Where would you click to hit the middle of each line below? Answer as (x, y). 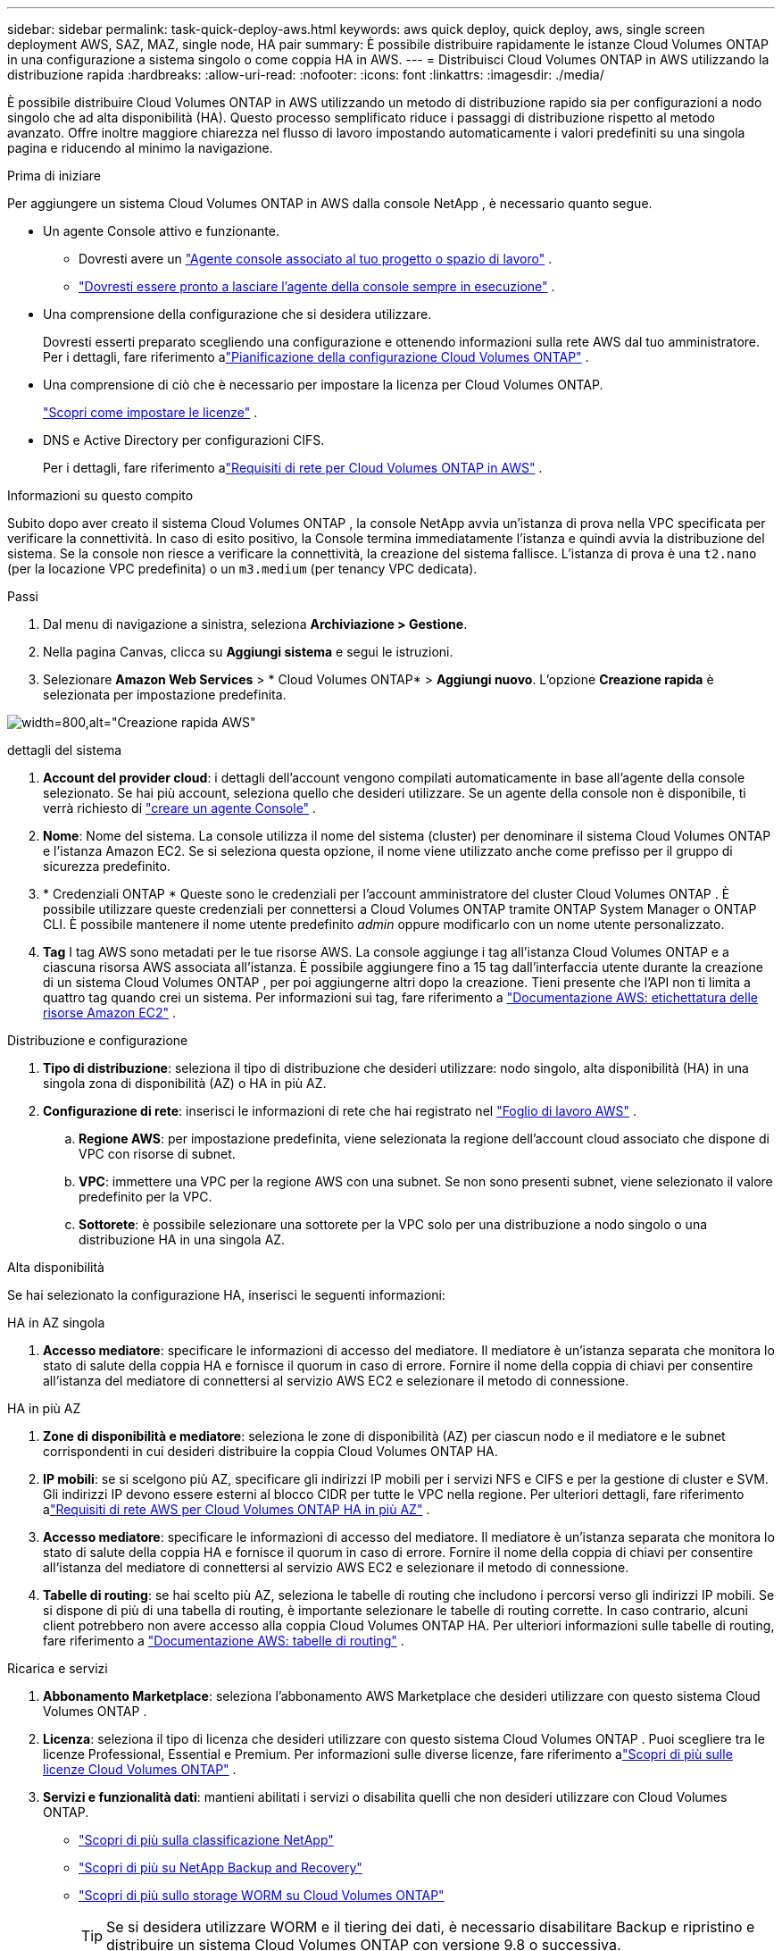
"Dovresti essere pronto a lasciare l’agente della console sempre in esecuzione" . (317, 286)
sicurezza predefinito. (107, 866)
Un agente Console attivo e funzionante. (161, 231)
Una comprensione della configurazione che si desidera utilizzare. (237, 314)
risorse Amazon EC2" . (109, 1013)
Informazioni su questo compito (100, 495)
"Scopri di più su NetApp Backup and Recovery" (220, 1867)
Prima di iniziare (54, 176)
